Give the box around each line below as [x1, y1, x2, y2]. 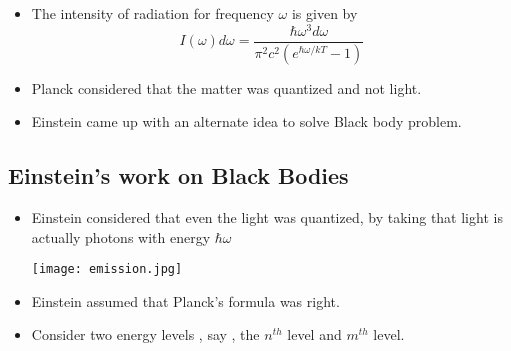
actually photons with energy [31, 226, 211, 247]
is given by [291, 3, 358, 23]
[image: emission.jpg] [31, 262, 183, 277]
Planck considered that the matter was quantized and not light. [31, 77, 422, 98]
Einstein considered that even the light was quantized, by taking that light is [31, 206, 503, 227]
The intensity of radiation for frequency [31, 3, 274, 23]
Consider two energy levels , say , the [31, 324, 260, 345]
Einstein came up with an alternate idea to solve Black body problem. [31, 111, 462, 132]
